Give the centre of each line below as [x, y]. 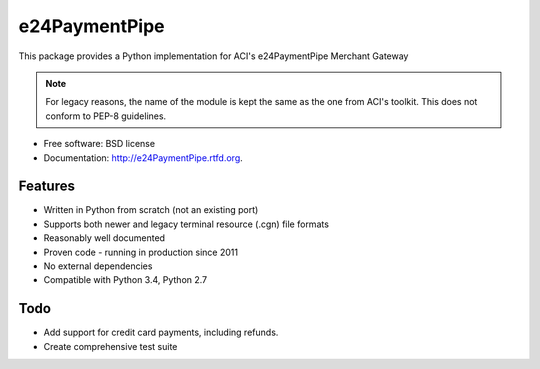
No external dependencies [98, 266]
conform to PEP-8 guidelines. [106, 116]
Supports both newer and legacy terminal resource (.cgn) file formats [186, 224]
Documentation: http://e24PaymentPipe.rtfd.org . [143, 157]
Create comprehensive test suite [110, 346]
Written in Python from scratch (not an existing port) [151, 210]
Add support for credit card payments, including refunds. [161, 332]
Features [46, 186]
